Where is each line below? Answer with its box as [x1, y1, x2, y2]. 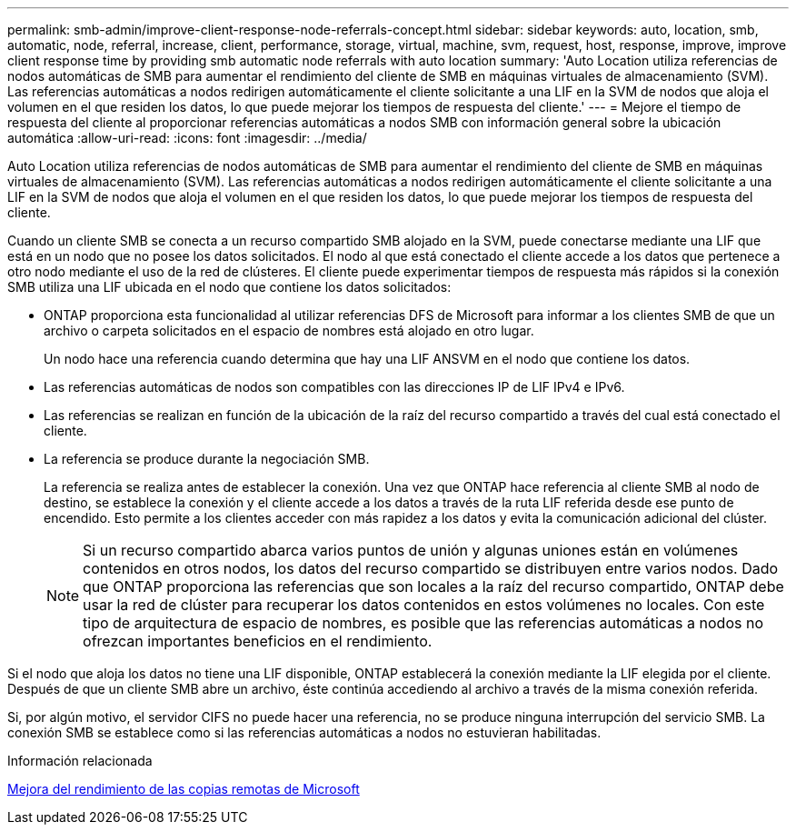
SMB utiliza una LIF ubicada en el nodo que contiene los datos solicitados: [7, 279, 452, 295]
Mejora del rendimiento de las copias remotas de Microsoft [7, 781, 360, 797]
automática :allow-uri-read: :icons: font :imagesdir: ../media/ [7, 130, 367, 145]
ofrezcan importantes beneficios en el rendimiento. [83, 632, 433, 650]
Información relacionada [7, 753, 153, 768]
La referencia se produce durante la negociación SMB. [44, 451, 370, 466]
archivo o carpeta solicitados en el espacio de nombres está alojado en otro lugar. [44, 323, 534, 338]
